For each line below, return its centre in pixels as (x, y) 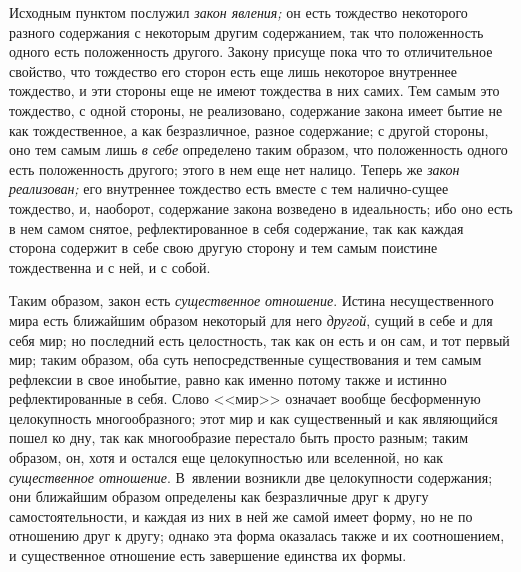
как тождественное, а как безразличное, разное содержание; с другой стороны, (249, 129)
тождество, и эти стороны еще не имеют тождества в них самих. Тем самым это (254, 90)
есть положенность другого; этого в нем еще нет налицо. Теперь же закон (234, 168)
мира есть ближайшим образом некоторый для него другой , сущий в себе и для (251, 319)
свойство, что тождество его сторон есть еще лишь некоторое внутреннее (233, 70)
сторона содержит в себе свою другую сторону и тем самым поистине (223, 247)
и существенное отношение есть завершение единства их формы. (208, 555)
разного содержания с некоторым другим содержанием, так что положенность (246, 31)
